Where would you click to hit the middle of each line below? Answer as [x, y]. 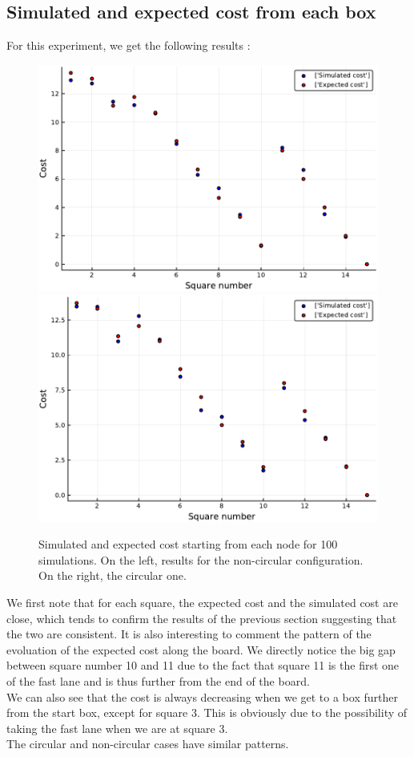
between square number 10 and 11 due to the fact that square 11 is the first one [203, 665]
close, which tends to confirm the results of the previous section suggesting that [202, 618]
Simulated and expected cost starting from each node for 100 [188, 544]
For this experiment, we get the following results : [129, 45]
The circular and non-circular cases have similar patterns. [148, 744]
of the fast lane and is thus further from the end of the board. [158, 681]
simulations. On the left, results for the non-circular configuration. [201, 559]
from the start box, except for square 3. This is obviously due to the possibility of [207, 712]
